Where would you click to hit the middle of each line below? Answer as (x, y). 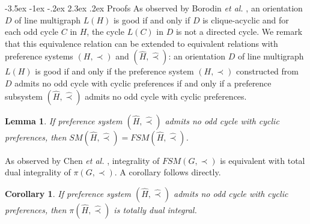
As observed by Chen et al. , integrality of (82, 160)
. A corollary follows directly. (168, 172)
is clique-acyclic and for (246, 20)
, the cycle (105, 32)
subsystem (24, 96)
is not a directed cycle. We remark (239, 32)
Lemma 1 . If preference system (64, 120)
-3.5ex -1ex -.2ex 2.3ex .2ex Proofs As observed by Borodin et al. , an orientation (154, 8)
